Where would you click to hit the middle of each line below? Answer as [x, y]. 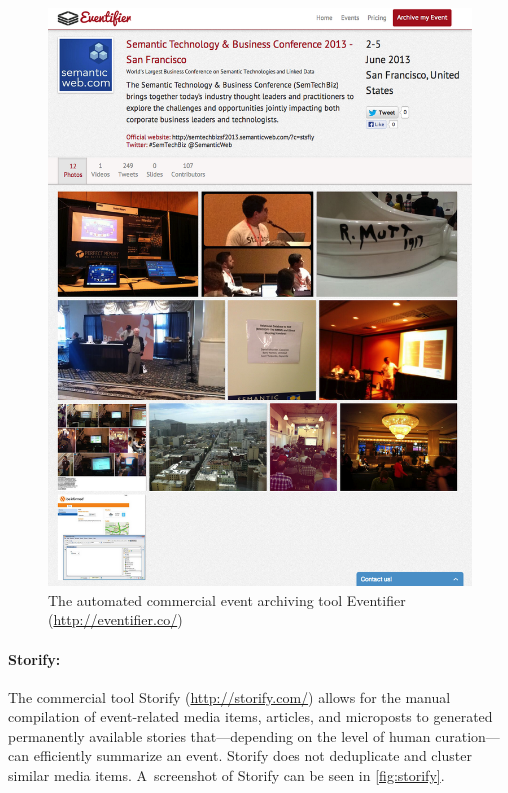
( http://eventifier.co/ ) [115, 619]
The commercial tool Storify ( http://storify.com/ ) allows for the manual [229, 696]
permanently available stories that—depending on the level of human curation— [254, 735]
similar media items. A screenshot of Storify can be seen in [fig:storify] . [226, 775]
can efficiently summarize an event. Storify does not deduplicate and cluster [240, 755]
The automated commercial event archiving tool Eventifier [227, 599]
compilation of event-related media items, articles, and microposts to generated [250, 716]
